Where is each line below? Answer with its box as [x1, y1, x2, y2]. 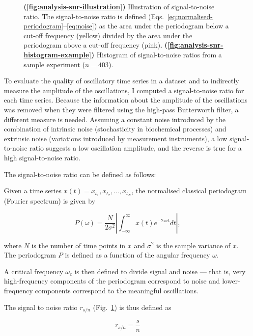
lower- [222, 276, 240, 286]
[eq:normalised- [167, 11, 213, 21]
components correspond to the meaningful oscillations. [35, 285, 198, 295]
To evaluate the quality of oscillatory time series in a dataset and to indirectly [4, 76, 239, 86]
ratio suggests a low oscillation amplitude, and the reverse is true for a [29, 143, 242, 153]
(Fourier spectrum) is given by [4, 195, 95, 206]
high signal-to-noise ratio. [4, 152, 81, 162]
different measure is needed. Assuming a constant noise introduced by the [4, 114, 225, 124]
